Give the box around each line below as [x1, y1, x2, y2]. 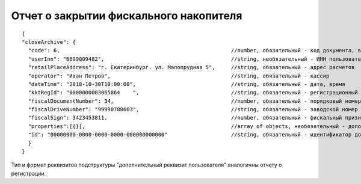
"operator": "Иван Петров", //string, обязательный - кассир [28, 72, 330, 79]
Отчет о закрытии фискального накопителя [11, 9, 242, 22]
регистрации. [11, 170, 46, 177]
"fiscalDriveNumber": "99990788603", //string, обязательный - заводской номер [28, 106, 358, 113]
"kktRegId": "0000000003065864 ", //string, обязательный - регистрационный [28, 89, 358, 96]
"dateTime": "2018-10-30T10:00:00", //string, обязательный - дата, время [28, 81, 345, 87]
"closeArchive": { [22, 38, 76, 45]
